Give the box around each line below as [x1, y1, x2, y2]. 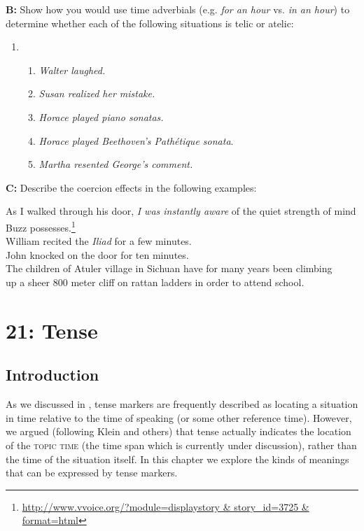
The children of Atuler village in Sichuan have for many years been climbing [6, 261, 332, 276]
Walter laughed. [38, 62, 106, 77]
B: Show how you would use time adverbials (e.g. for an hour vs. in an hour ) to [6, 2, 350, 16]
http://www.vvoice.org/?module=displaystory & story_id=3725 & [22, 499, 309, 514]
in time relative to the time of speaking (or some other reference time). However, [6, 410, 352, 425]
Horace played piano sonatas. [38, 109, 164, 124]
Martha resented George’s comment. [38, 157, 193, 171]
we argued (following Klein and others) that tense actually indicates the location [6, 424, 351, 439]
